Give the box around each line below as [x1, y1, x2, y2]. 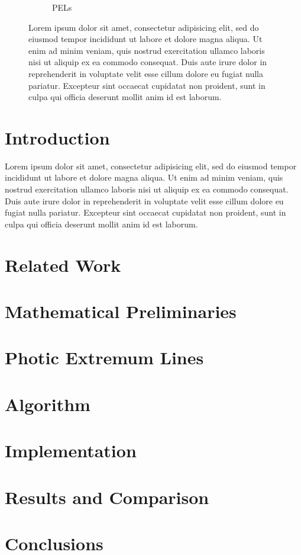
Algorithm [5, 392, 90, 416]
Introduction [5, 125, 110, 149]
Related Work [5, 252, 121, 277]
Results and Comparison [5, 485, 209, 509]
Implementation [5, 438, 137, 463]
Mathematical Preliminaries [5, 299, 237, 323]
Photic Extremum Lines [5, 345, 204, 370]
